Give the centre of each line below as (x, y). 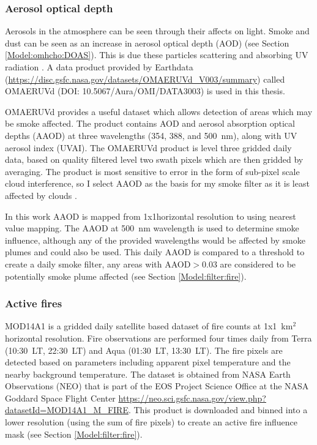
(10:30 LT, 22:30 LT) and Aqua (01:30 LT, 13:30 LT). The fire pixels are (144, 350)
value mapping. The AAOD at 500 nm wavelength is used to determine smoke (152, 228)
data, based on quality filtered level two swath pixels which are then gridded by (154, 159)
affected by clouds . (41, 195)
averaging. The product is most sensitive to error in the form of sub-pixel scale (152, 171)
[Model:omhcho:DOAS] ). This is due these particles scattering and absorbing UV (157, 55)
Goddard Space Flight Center (60, 398)
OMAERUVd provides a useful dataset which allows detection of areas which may (159, 111)
